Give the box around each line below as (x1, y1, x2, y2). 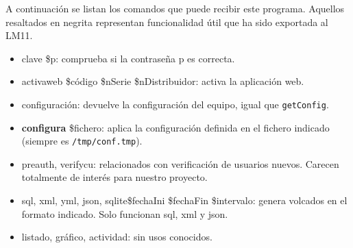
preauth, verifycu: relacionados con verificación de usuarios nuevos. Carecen (21, 156, 339, 171)
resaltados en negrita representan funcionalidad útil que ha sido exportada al (5, 14, 328, 29)
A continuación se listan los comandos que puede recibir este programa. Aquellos (5, 1, 345, 15)
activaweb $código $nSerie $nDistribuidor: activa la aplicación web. (21, 74, 304, 88)
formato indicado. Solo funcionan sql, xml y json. (21, 206, 228, 221)
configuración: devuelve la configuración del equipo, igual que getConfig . (21, 97, 329, 111)
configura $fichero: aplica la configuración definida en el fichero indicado (21, 120, 330, 134)
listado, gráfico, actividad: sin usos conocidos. (21, 230, 212, 244)
